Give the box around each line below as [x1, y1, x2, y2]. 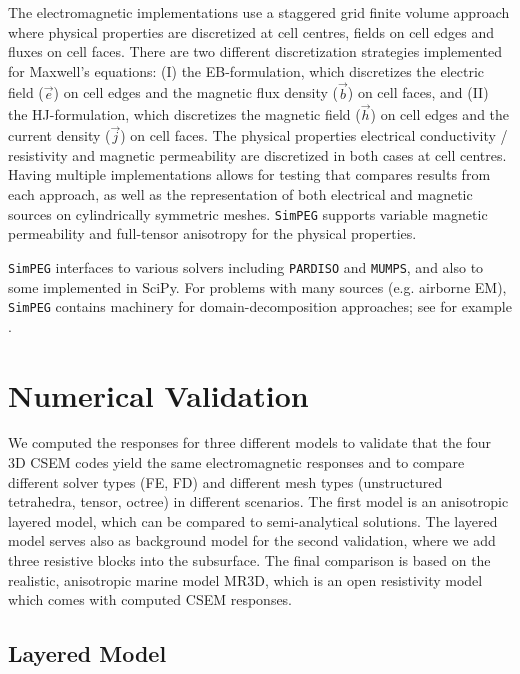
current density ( [8, 125, 111, 146]
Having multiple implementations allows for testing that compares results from [8, 164, 491, 185]
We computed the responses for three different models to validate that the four [8, 432, 492, 453]
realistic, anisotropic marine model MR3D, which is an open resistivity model [8, 569, 483, 590]
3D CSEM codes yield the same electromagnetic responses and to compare [8, 452, 465, 473]
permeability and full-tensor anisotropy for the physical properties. [8, 223, 417, 244]
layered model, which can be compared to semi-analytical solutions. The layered [8, 510, 498, 531]
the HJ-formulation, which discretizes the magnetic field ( [8, 104, 361, 125]
